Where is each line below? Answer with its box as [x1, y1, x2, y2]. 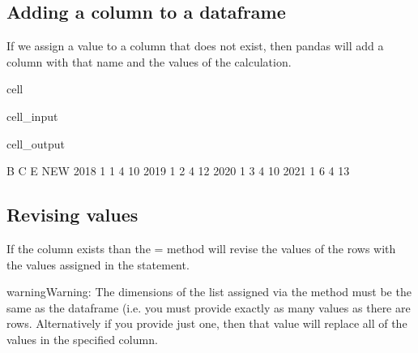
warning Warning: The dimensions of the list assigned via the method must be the [6, 283, 412, 300]
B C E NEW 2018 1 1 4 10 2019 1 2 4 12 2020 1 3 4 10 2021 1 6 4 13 [6, 162, 350, 179]
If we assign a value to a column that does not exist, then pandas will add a [6, 37, 384, 54]
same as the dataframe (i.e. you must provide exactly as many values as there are [6, 299, 411, 316]
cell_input [6, 107, 58, 124]
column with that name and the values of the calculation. [6, 53, 292, 70]
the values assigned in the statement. [6, 256, 190, 273]
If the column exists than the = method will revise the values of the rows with [6, 239, 396, 256]
